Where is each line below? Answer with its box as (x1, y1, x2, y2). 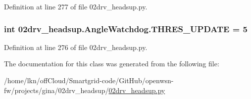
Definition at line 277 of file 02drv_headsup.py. (4, 1, 148, 11)
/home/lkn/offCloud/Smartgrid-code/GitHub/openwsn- (4, 75, 174, 85)
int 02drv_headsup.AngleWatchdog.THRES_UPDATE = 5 (4, 22, 248, 35)
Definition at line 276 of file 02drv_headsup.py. (4, 42, 148, 52)
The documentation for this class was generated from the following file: (4, 58, 219, 69)
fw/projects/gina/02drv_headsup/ (4, 85, 109, 95)
